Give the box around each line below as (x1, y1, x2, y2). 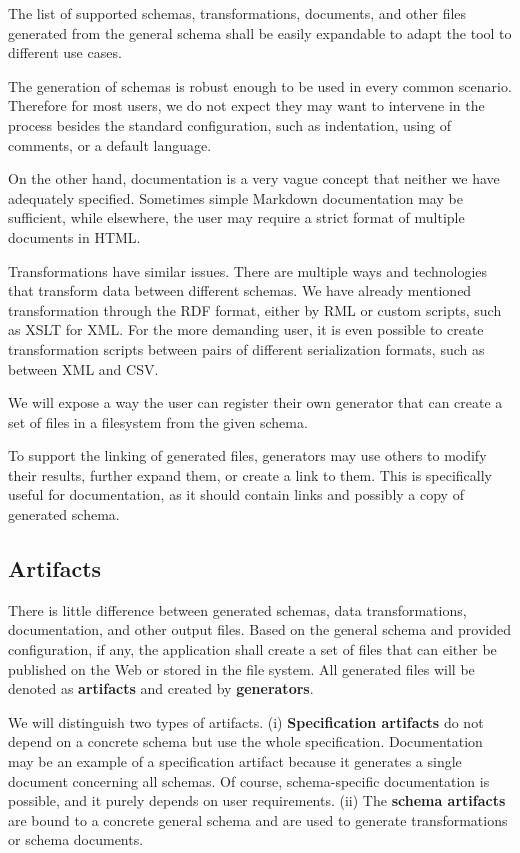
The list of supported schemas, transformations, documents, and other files (8, 3, 467, 23)
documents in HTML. (8, 226, 141, 247)
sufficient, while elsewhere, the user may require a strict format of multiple (8, 207, 465, 228)
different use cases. (8, 42, 122, 63)
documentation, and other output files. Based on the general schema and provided (8, 619, 512, 640)
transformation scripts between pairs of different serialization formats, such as (8, 338, 485, 359)
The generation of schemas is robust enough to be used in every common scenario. (8, 75, 512, 96)
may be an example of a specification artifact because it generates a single (8, 751, 462, 772)
